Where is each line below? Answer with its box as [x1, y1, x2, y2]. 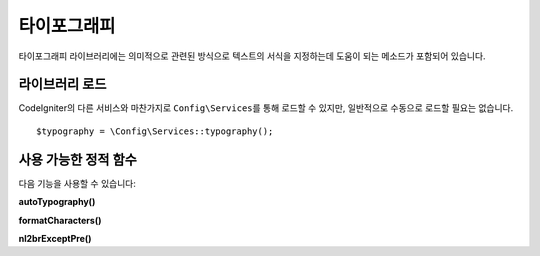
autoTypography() [18, 196, 96, 208]
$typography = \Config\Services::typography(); [36, 125, 274, 137]
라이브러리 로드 [18, 76, 107, 93]
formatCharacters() [18, 214, 102, 226]
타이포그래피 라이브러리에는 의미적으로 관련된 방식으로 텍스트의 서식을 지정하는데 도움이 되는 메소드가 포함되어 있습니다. [18, 50, 486, 62]
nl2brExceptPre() [18, 232, 92, 244]
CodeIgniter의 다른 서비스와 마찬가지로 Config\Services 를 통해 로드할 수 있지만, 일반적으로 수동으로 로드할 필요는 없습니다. [18, 102, 514, 114]
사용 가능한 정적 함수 [18, 151, 137, 168]
